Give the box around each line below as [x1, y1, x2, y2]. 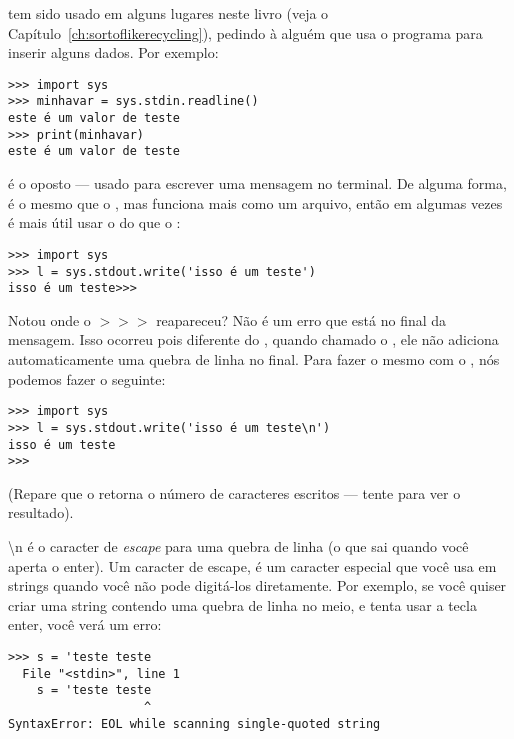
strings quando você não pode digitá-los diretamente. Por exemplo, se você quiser [8, 575, 507, 596]
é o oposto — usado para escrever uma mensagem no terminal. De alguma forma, [8, 173, 507, 194]
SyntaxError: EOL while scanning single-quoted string [8, 716, 381, 731]
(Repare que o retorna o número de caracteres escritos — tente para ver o [8, 482, 461, 503]
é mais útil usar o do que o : [8, 212, 181, 233]
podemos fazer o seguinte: [8, 368, 166, 389]
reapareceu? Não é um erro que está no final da [156, 309, 447, 330]
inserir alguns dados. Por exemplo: [8, 42, 219, 63]
